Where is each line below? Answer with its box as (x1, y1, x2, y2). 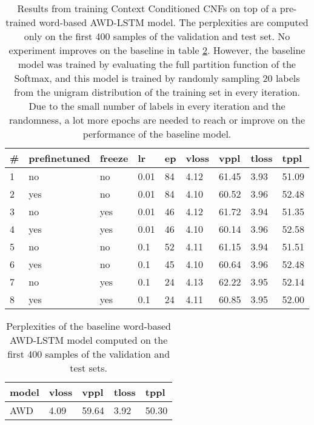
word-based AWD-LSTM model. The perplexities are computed (39, 15, 309, 29)
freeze (99, 151, 129, 165)
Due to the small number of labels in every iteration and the (28, 99, 286, 113)
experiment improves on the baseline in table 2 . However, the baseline (8, 43, 306, 57)
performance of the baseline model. (82, 127, 232, 141)
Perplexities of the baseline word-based (6, 319, 171, 333)
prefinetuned (28, 151, 90, 165)
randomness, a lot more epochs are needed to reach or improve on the (8, 113, 305, 127)
